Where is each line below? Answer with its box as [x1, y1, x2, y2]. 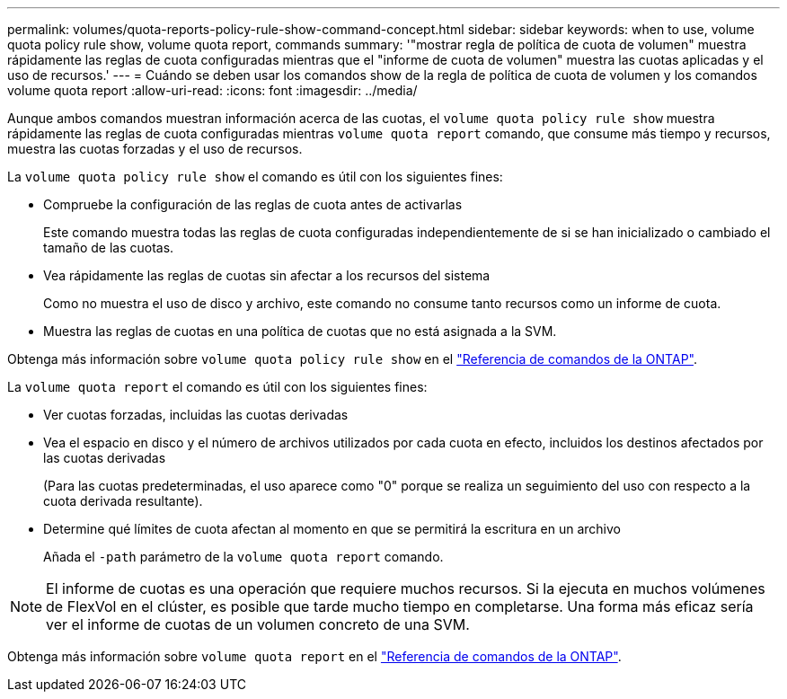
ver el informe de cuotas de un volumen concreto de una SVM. [46, 615, 470, 633]
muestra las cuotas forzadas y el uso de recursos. [7, 141, 303, 156]
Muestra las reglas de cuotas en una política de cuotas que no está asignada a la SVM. [43, 323, 557, 339]
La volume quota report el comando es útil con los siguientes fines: [7, 379, 428, 394]
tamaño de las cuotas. [43, 240, 174, 255]
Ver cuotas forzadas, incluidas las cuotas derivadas [43, 407, 349, 422]
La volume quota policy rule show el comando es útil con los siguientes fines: [7, 169, 503, 184]
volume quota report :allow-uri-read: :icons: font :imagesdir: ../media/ [7, 83, 418, 98]
